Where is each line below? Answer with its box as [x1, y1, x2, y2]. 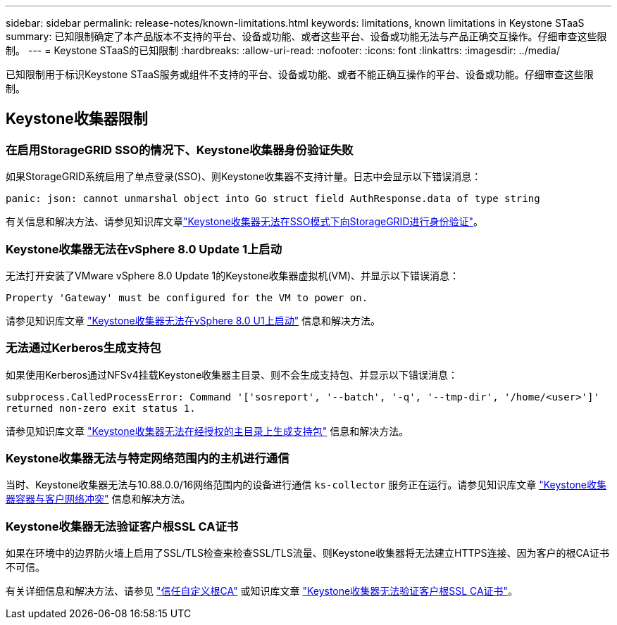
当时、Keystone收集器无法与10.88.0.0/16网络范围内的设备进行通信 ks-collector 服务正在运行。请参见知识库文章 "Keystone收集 [6, 479, 607, 491]
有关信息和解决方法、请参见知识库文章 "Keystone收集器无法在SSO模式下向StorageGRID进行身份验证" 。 [6, 215, 484, 228]
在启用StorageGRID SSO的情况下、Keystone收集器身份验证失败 [6, 142, 354, 157]
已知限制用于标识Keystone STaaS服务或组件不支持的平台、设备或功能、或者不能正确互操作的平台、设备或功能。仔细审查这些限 [6, 68, 594, 80]
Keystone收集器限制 [6, 110, 148, 128]
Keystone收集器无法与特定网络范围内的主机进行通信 [6, 451, 289, 466]
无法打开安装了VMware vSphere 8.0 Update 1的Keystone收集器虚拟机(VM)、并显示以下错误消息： [6, 269, 460, 282]
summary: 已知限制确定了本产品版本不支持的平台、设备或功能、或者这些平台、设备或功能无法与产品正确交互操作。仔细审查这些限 [6, 30, 607, 42]
